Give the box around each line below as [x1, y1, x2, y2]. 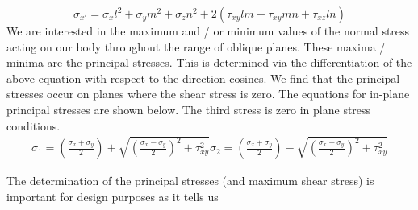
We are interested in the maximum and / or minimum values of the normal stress [6, 23, 410, 39]
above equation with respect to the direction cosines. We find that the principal [6, 69, 400, 86]
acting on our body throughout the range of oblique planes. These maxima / [6, 38, 386, 55]
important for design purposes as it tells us [6, 188, 219, 205]
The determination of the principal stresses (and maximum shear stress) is [6, 172, 374, 189]
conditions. [6, 117, 61, 134]
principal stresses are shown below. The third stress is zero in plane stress [6, 101, 371, 117]
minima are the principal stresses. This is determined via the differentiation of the [6, 54, 412, 71]
